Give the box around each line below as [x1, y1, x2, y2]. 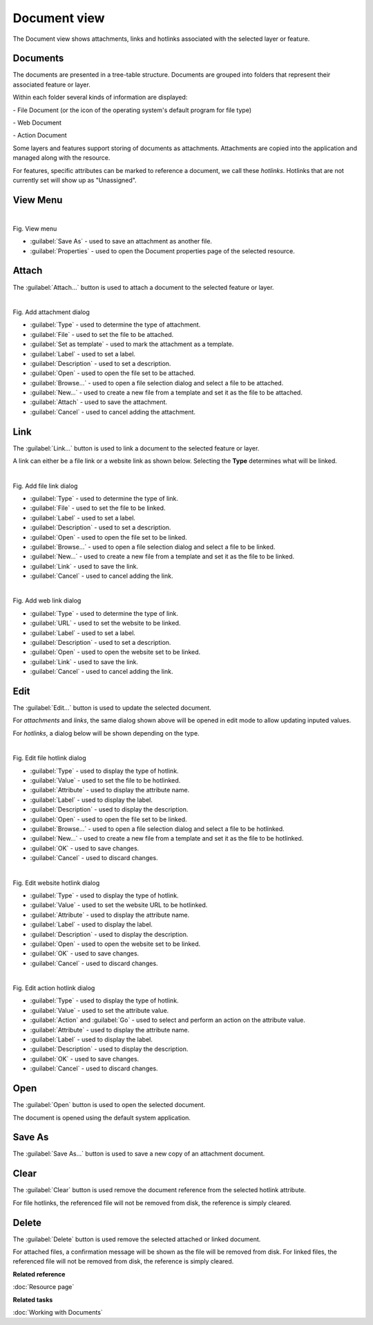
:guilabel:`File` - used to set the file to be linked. [30, 504, 166, 512]
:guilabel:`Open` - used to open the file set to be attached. [30, 369, 195, 377]
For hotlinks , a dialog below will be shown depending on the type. [12, 729, 200, 737]
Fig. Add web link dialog [12, 596, 82, 605]
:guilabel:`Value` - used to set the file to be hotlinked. [30, 776, 181, 785]
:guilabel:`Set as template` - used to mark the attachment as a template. [30, 340, 234, 349]
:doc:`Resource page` [12, 1283, 75, 1291]
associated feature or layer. [12, 80, 91, 89]
